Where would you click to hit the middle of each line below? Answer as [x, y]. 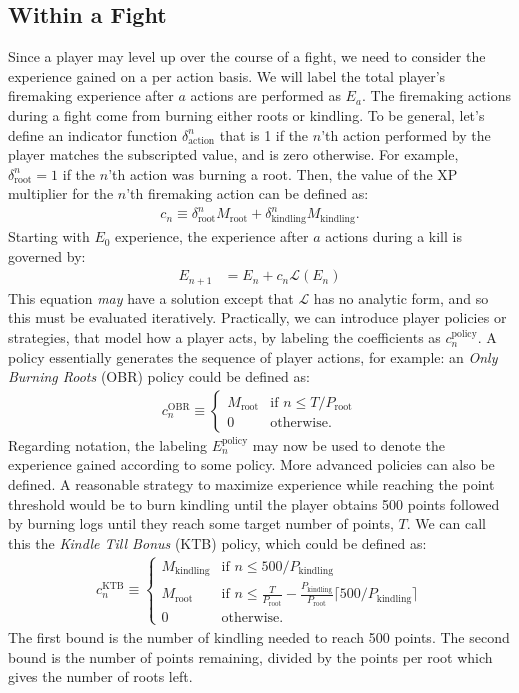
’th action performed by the [406, 134]
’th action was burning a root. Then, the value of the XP [283, 173]
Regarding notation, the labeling [107, 444]
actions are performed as [265, 95]
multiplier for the [61, 193]
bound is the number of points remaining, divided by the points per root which [250, 656]
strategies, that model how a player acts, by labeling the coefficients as [224, 337]
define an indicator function [93, 134]
